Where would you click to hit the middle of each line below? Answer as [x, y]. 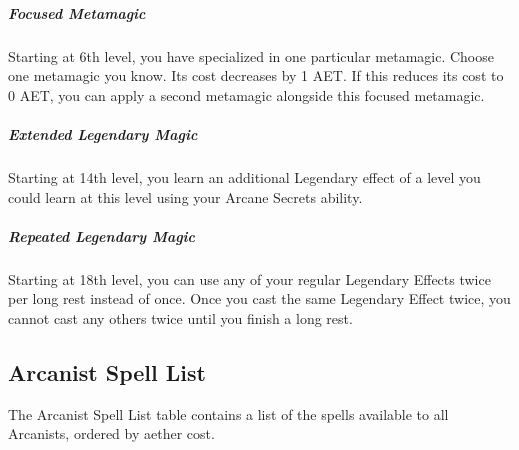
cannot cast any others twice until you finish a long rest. [180, 317]
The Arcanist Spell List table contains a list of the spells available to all [228, 413]
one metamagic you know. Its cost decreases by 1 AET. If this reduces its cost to [256, 75]
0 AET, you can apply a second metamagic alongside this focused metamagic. [246, 94]
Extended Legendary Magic [103, 133]
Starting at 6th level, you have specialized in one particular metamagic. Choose [251, 55]
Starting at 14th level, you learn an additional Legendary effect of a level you [244, 176]
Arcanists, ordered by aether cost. [111, 433]
